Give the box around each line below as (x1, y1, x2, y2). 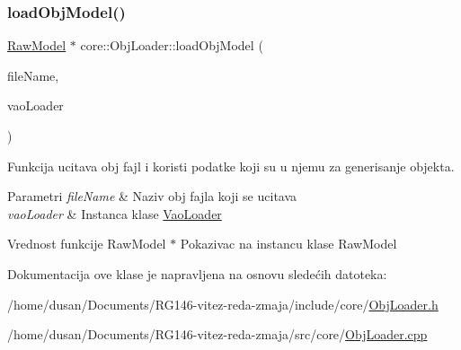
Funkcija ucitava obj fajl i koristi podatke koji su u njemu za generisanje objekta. (7, 156, 455, 175)
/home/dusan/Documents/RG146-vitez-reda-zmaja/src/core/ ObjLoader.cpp (7, 325, 428, 344)
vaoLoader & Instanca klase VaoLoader (7, 204, 222, 223)
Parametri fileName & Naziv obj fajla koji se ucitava (7, 187, 297, 206)
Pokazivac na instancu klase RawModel (180, 234, 397, 253)
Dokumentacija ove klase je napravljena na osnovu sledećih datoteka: (7, 264, 387, 283)
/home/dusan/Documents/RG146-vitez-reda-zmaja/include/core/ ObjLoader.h (7, 294, 439, 313)
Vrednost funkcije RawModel (7, 234, 166, 253)
